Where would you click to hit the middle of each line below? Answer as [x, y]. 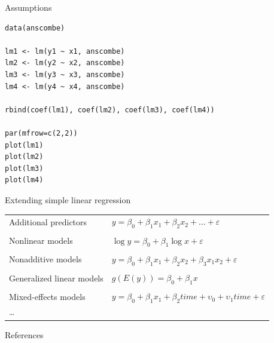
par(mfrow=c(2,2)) [41, 133]
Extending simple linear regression [68, 199]
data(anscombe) [35, 28]
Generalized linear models [56, 278]
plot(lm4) [24, 180]
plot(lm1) [24, 145]
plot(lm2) [24, 157]
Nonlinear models [41, 241]
